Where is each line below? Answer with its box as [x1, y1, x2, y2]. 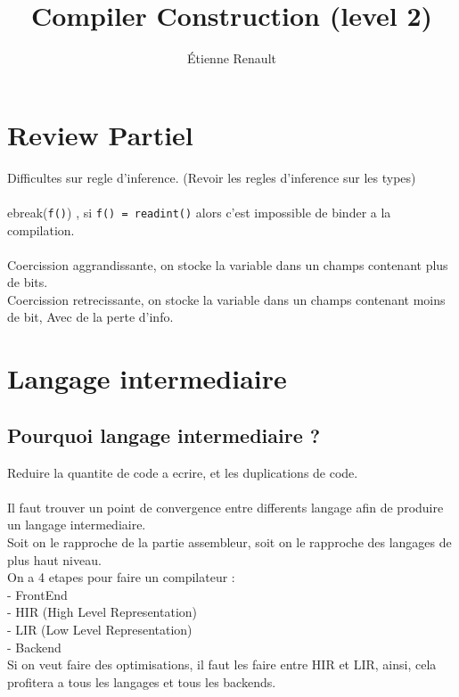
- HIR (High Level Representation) [7, 603, 198, 621]
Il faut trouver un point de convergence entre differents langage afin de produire [7, 497, 444, 516]
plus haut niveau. [7, 550, 102, 569]
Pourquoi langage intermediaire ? [7, 421, 321, 448]
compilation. [7, 220, 75, 239]
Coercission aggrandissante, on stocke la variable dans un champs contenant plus [7, 255, 448, 274]
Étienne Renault [187, 49, 276, 68]
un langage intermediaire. [7, 515, 146, 534]
